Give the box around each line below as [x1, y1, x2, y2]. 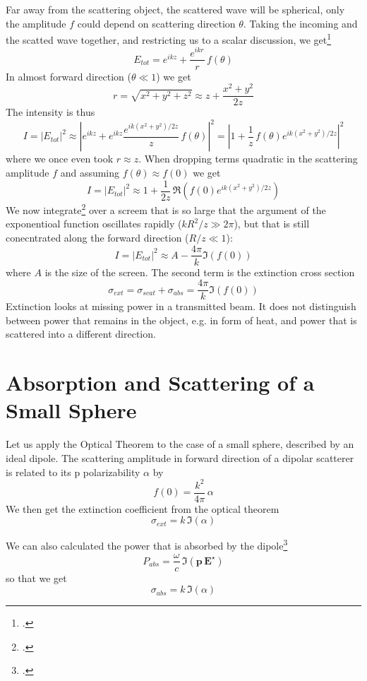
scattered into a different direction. [6, 326, 156, 341]
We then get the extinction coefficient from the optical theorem [6, 501, 279, 516]
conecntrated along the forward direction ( [6, 230, 189, 244]
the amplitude [6, 16, 66, 30]
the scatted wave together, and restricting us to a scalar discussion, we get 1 [6, 30, 332, 47]
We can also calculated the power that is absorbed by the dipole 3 [6, 536, 288, 552]
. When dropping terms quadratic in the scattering [138, 151, 358, 166]
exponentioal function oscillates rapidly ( [6, 216, 182, 231]
